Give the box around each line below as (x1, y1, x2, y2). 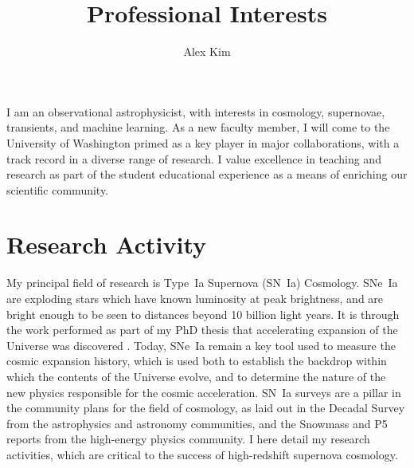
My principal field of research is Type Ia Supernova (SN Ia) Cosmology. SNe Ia (6, 274, 398, 291)
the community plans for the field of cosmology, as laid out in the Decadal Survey (6, 399, 405, 416)
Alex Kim (183, 43, 231, 60)
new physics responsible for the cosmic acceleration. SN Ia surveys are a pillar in (6, 383, 401, 400)
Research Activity (6, 228, 207, 261)
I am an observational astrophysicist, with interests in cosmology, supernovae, (6, 103, 385, 120)
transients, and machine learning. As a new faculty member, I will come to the (6, 119, 390, 136)
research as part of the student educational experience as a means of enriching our (6, 166, 408, 183)
